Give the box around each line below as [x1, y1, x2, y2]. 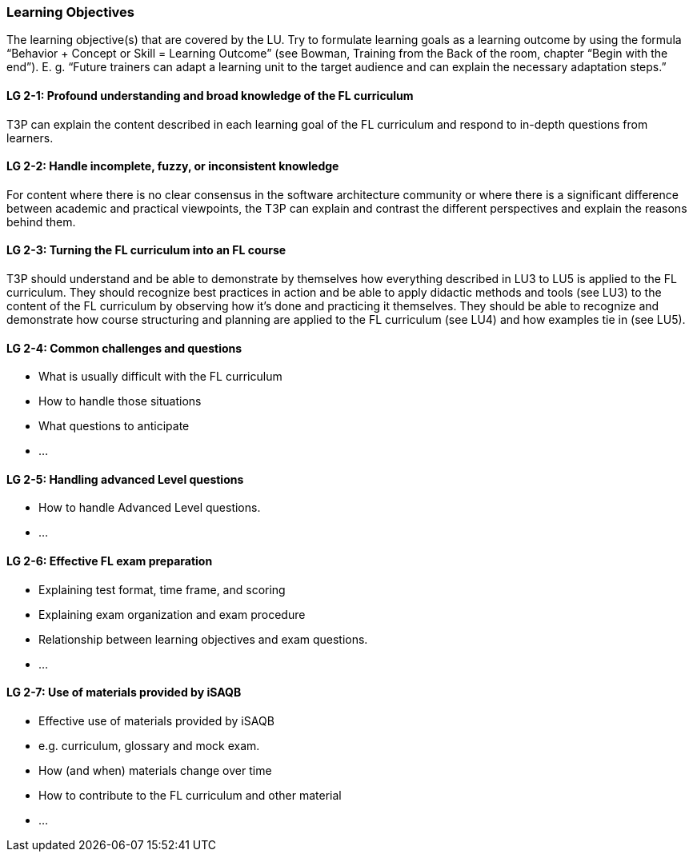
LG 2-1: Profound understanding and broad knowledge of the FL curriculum [6, 88, 414, 102]
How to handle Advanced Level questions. [38, 501, 261, 515]
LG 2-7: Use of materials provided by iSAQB [6, 685, 242, 700]
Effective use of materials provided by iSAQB [38, 713, 274, 728]
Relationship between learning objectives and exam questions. [38, 632, 368, 646]
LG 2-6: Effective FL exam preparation [6, 554, 213, 569]
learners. [6, 130, 54, 145]
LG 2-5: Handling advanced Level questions [6, 472, 244, 486]
